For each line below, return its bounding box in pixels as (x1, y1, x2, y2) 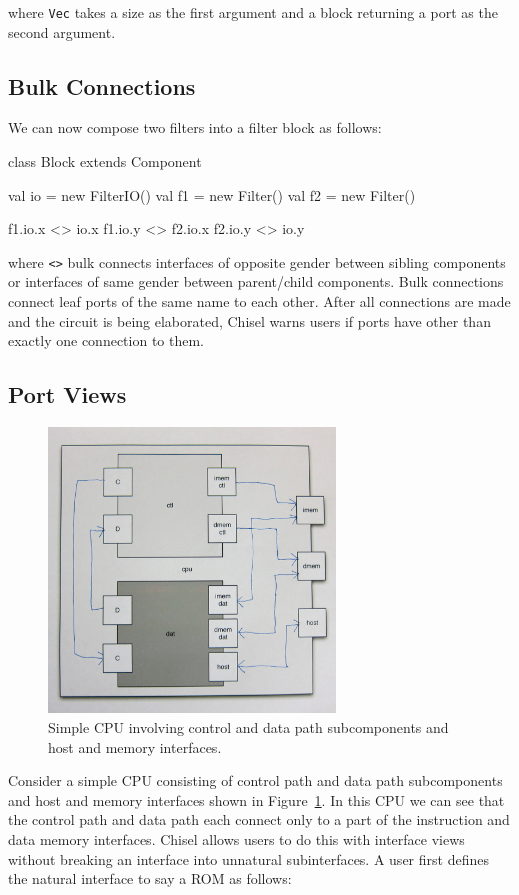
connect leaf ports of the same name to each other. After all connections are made (8, 291, 511, 312)
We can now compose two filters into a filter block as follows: (8, 117, 382, 138)
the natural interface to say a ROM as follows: (8, 868, 292, 889)
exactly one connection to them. (8, 330, 204, 351)
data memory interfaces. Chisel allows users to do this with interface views (8, 828, 465, 849)
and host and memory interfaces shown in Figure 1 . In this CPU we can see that (8, 789, 505, 810)
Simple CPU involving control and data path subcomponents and (48, 717, 449, 738)
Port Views (8, 379, 127, 410)
